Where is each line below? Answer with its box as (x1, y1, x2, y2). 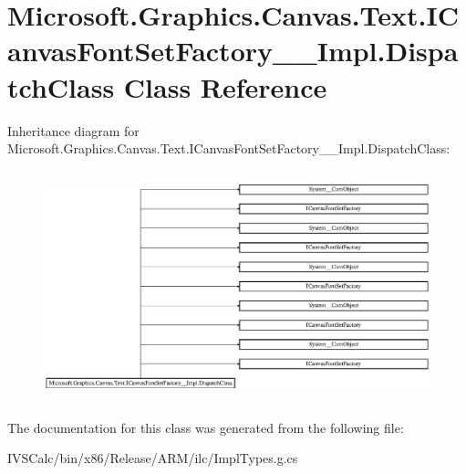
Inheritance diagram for (7, 121, 140, 140)
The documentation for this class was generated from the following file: (7, 417, 404, 437)
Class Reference (123, 68, 327, 105)
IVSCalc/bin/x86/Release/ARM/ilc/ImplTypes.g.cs (7, 448, 298, 468)
